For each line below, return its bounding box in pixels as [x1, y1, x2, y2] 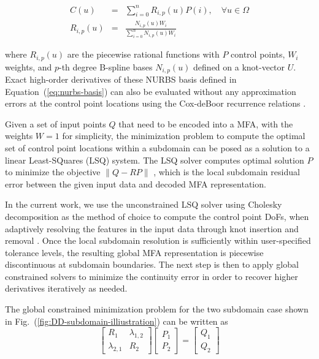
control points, [231, 48, 285, 61]
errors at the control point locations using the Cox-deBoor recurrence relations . [5, 97, 306, 110]
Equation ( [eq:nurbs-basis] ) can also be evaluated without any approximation [5, 85, 296, 97]
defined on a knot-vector [193, 60, 285, 73]
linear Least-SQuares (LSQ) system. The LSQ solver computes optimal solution [5, 153, 304, 166]
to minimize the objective [5, 165, 101, 178]
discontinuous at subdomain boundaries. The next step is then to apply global [5, 258, 299, 271]
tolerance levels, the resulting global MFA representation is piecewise [5, 246, 264, 259]
